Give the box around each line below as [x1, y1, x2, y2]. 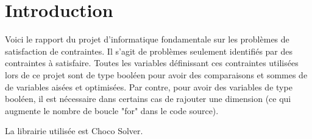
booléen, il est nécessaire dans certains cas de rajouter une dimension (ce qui [5, 92, 291, 105]
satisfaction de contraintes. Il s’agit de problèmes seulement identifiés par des [5, 44, 293, 57]
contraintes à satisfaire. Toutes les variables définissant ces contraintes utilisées [5, 56, 299, 69]
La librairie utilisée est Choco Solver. [5, 124, 143, 137]
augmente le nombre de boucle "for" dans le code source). [5, 104, 219, 117]
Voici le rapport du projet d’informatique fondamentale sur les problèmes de [5, 33, 289, 46]
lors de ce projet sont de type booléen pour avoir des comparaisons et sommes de [5, 68, 308, 81]
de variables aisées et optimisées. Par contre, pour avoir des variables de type [5, 80, 292, 93]
